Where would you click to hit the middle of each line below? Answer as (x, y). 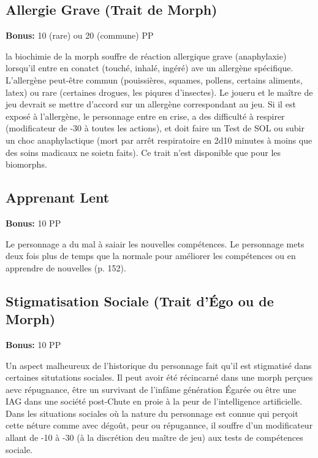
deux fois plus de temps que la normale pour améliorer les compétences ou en (151, 256)
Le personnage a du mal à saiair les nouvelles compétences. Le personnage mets (155, 243)
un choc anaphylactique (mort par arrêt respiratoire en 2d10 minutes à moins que (159, 140)
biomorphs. (26, 164)
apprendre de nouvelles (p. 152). (66, 267)
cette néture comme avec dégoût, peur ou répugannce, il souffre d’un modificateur (159, 425)
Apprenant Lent (58, 197)
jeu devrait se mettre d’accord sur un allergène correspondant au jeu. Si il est (151, 104)
